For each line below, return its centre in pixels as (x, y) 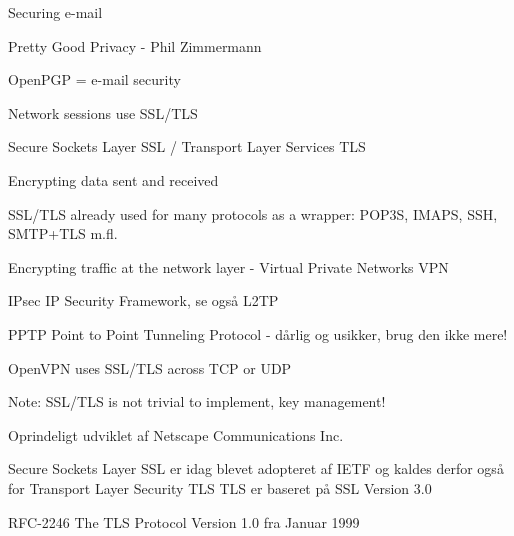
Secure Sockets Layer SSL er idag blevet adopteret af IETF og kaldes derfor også (256, 468)
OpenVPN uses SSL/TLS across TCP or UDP (150, 367)
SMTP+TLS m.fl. (63, 233)
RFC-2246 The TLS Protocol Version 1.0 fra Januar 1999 (184, 521)
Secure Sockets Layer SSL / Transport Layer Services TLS (187, 146)
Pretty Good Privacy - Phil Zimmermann (135, 45)
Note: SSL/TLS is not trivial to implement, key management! (197, 401)
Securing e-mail (55, 12)
